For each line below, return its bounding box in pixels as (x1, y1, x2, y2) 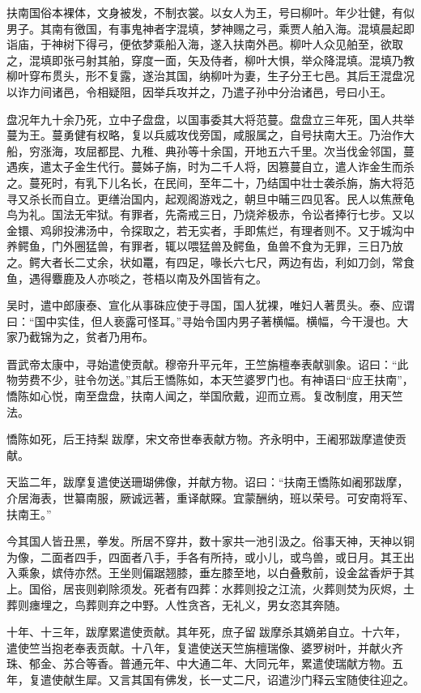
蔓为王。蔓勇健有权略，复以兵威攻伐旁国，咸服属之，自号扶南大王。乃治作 (6, 126, 403, 143)
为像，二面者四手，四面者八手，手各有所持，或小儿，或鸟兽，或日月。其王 (6, 548, 403, 565)
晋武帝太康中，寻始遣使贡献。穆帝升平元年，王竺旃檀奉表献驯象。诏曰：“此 (6, 355, 409, 372)
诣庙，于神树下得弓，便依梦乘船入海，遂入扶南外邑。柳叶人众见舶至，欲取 (6, 36, 403, 53)
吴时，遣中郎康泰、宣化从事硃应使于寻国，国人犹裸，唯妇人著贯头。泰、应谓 (6, 297, 415, 314)
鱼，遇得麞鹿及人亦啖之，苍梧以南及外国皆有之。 (6, 269, 267, 286)
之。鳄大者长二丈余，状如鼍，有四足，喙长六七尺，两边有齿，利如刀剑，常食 (6, 253, 415, 270)
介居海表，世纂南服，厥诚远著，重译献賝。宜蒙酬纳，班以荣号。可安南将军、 (6, 490, 415, 507)
